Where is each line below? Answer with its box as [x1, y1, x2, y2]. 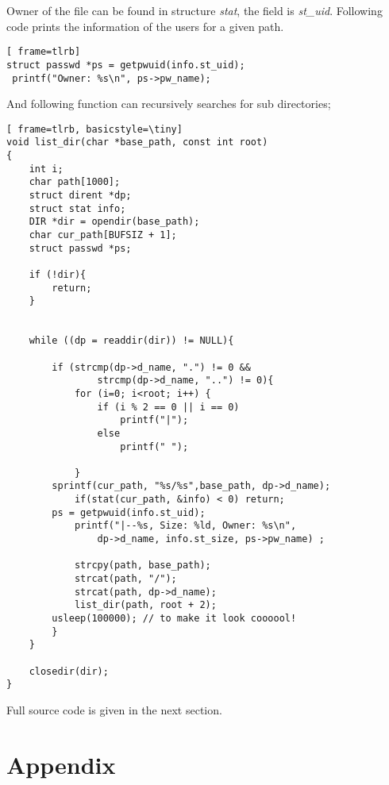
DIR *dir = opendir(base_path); [29, 216, 200, 228]
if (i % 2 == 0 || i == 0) [97, 401, 240, 413]
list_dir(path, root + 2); [74, 599, 217, 611]
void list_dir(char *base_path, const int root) [6, 137, 268, 148]
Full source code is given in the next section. [6, 701, 222, 718]
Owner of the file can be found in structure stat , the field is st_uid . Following [6, 2, 383, 18]
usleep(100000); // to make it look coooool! [52, 613, 297, 625]
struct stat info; [29, 202, 126, 214]
